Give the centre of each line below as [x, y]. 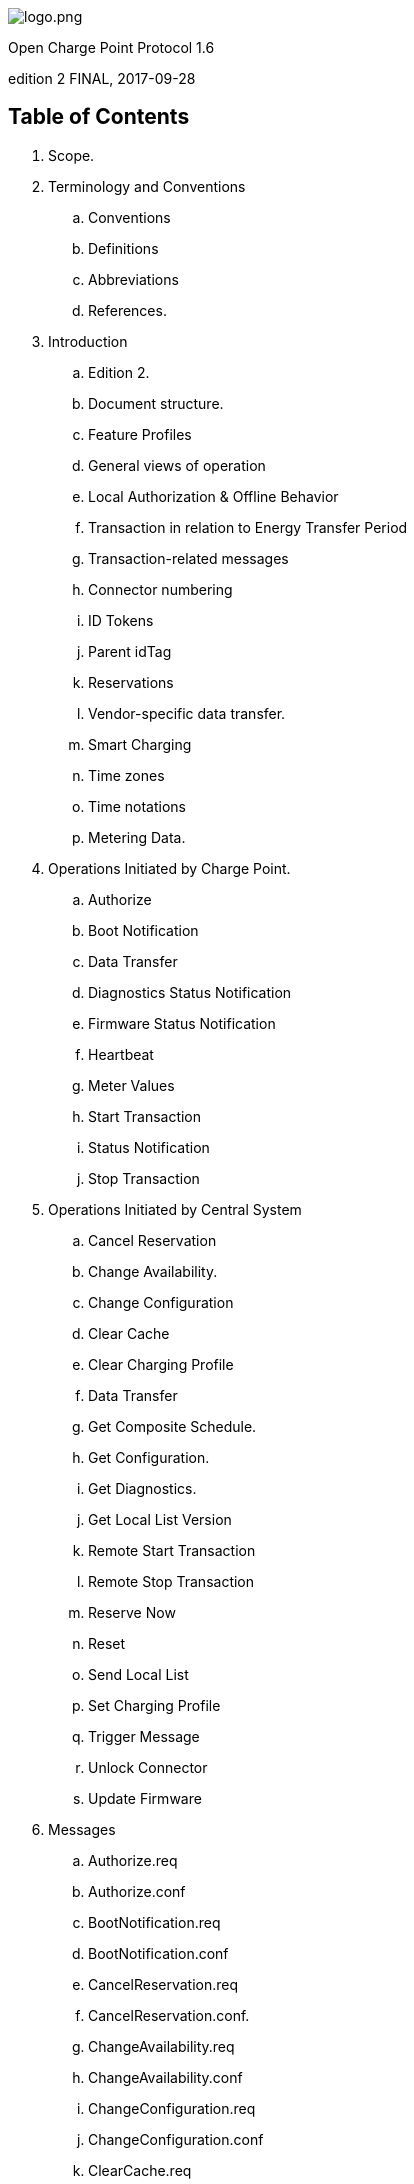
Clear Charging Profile [161, 1364]
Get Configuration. [149, 1457]
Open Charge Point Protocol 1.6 [111, 47]
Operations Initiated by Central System [175, 1209]
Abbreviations [133, 279]
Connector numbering [160, 589]
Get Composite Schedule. [172, 1426]
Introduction [88, 341]
